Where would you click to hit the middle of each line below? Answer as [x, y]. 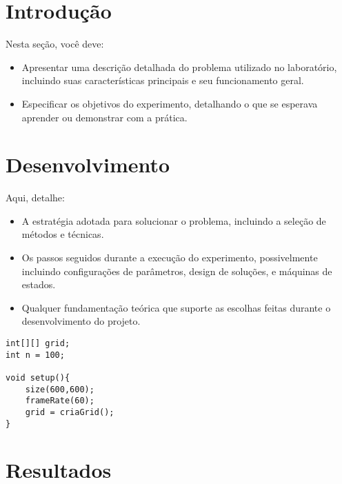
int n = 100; [35, 355]
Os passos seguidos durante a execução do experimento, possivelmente [170, 257]
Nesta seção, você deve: [55, 44]
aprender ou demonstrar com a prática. [104, 117]
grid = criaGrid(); [70, 412]
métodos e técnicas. [63, 234]
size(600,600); [60, 389]
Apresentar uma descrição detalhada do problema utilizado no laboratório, [179, 67]
